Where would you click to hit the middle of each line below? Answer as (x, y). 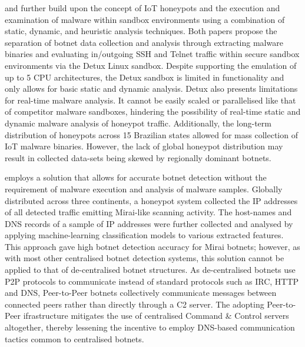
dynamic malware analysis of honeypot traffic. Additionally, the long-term (138, 123)
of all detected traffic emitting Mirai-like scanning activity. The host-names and (148, 212)
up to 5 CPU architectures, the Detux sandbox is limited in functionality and (145, 77)
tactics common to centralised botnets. (74, 338)
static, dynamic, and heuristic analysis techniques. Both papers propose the (141, 31)
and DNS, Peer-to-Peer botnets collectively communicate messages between (141, 293)
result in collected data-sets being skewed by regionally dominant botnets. (138, 157)
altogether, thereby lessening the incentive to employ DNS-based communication (150, 327)
